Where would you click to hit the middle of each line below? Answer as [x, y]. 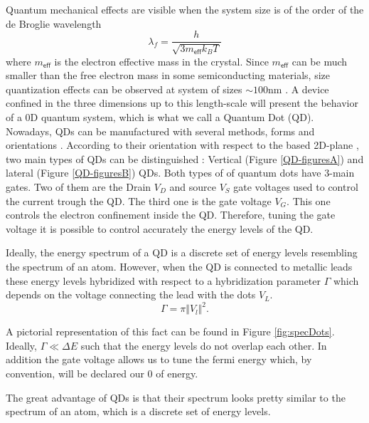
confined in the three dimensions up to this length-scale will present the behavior [182, 103]
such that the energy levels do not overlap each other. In [204, 345]
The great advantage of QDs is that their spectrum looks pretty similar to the [176, 397]
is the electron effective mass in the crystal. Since [161, 61]
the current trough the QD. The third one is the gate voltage [139, 200]
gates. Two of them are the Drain [79, 186]
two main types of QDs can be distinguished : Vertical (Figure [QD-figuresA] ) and [185, 158]
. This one [309, 200]
